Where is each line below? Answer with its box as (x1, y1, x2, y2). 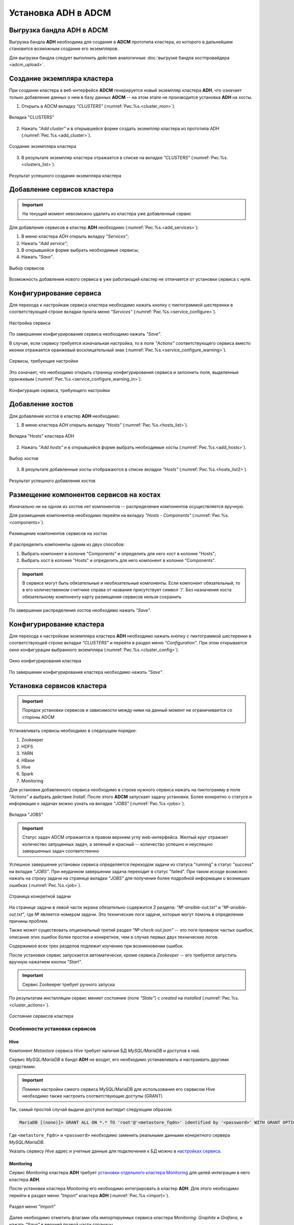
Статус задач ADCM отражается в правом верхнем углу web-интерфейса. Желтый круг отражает (22, 834, 228, 840)
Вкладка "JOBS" (9, 811, 44, 818)
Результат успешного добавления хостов (9, 478, 96, 484)
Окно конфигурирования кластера (9, 658, 82, 664)
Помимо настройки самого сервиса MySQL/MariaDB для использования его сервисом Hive (22, 1086, 216, 1092)
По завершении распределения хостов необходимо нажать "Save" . (9, 608, 151, 613)
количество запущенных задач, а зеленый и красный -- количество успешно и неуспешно (22, 841, 213, 847)
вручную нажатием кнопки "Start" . (9, 959, 83, 965)
